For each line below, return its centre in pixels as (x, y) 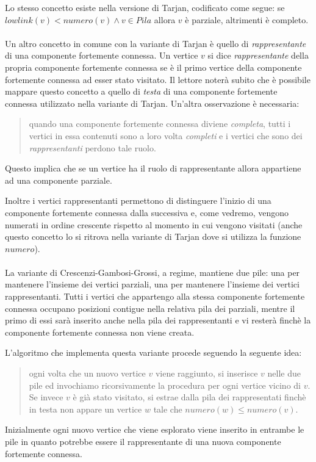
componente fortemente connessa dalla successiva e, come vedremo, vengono (147, 212)
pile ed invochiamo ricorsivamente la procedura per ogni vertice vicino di (165, 385)
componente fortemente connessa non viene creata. (100, 332)
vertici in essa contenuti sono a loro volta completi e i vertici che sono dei (166, 135)
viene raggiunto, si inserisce (206, 373)
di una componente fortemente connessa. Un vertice (102, 55)
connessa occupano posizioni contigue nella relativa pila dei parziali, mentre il (150, 308)
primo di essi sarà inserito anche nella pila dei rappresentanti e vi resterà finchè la (158, 320)
